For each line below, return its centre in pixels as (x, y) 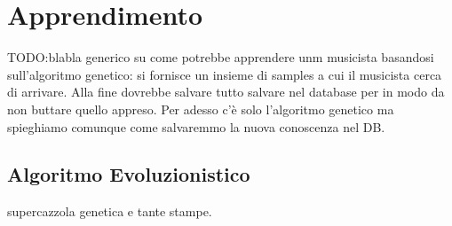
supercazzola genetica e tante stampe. (110, 211)
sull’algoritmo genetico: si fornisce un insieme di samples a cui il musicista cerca (225, 74)
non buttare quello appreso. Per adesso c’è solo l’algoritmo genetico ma (201, 109)
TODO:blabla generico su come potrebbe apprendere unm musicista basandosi (221, 57)
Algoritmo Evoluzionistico (129, 174)
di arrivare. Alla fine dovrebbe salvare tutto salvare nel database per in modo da (226, 92)
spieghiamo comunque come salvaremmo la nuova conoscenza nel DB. (196, 126)
